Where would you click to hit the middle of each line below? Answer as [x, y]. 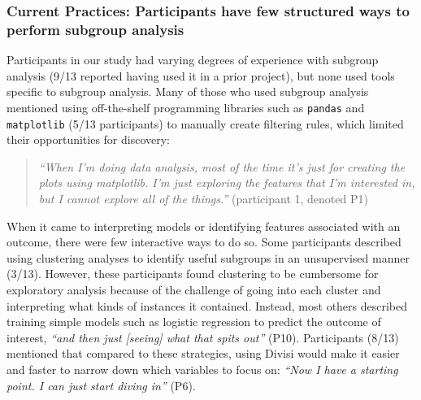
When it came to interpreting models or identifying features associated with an [204, 226]
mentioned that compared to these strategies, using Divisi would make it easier [203, 353]
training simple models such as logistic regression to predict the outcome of [194, 322]
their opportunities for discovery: [89, 139]
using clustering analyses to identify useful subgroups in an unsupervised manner [208, 257]
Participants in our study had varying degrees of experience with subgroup [193, 60]
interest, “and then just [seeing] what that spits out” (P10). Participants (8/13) [203, 337]
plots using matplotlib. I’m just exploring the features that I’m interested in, [227, 183]
